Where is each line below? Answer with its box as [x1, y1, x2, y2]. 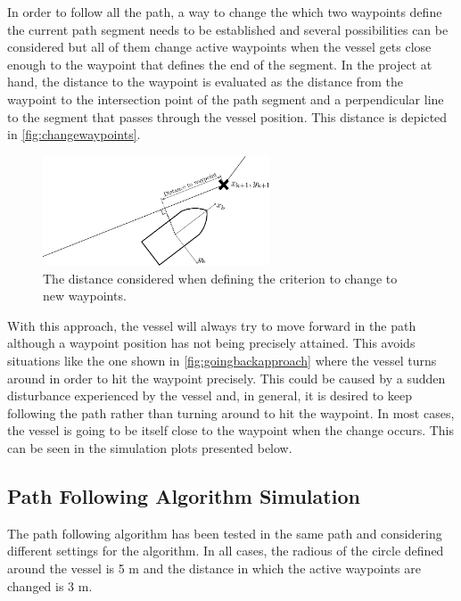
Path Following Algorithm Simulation [7, 482, 360, 509]
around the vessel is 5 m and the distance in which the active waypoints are [7, 559, 421, 577]
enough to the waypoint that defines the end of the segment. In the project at [7, 54, 432, 73]
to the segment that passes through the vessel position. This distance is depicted [7, 107, 448, 126]
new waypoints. [43, 286, 127, 305]
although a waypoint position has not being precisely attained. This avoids [7, 333, 416, 352]
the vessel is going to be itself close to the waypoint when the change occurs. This [7, 421, 455, 440]
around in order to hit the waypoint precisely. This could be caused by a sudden [7, 368, 446, 387]
